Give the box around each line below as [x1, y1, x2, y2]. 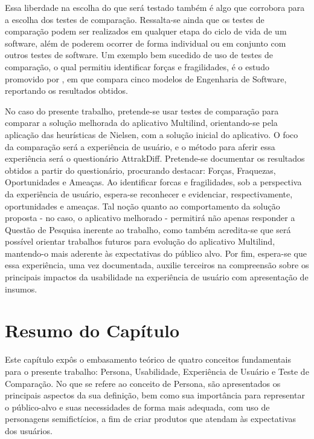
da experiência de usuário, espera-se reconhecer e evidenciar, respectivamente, [5, 187, 293, 200]
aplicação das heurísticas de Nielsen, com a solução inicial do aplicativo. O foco [5, 128, 298, 140]
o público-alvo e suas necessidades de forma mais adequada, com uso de [5, 400, 270, 413]
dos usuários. [5, 424, 53, 437]
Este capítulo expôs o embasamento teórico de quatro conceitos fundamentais [5, 353, 291, 366]
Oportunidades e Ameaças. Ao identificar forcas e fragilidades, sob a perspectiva [5, 176, 302, 188]
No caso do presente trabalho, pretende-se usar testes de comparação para [5, 104, 279, 117]
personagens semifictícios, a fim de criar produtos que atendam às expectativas [5, 412, 296, 425]
